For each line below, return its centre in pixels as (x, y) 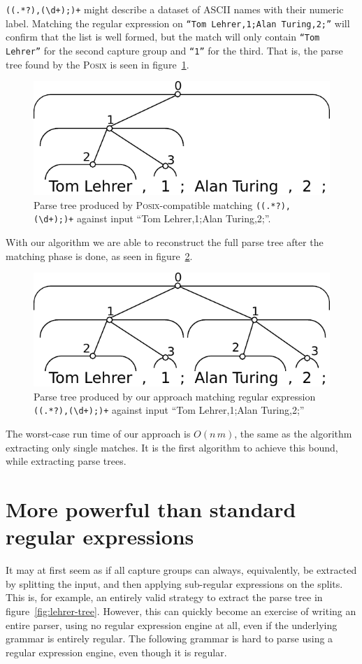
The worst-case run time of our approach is (98, 434)
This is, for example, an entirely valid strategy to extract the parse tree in (164, 597)
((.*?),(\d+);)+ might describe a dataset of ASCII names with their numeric (175, 9)
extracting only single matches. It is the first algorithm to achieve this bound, (172, 447)
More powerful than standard (151, 509)
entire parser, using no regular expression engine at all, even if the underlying (172, 625)
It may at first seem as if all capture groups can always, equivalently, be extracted (181, 570)
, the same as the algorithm (293, 434)
